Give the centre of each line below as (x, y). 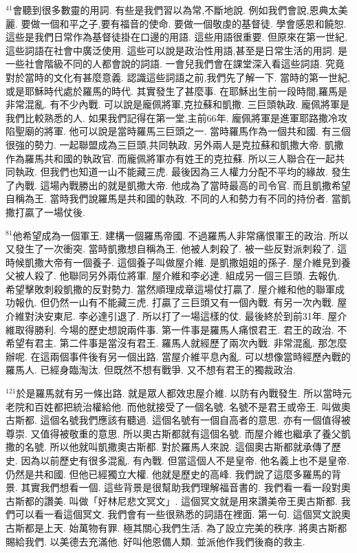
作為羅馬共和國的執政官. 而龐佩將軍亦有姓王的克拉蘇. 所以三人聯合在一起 (171, 158)
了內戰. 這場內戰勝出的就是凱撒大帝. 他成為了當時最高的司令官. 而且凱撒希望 (178, 185)
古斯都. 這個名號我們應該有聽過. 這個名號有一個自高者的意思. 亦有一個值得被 (178, 420)
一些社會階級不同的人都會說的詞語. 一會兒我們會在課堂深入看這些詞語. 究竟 (175, 64)
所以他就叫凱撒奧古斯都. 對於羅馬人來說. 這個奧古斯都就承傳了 (191, 447)
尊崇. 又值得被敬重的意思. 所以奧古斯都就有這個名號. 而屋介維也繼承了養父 (173, 433)
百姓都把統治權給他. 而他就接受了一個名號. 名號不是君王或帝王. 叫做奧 (192, 406)
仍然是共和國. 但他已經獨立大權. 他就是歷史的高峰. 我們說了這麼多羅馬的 (169, 474)
